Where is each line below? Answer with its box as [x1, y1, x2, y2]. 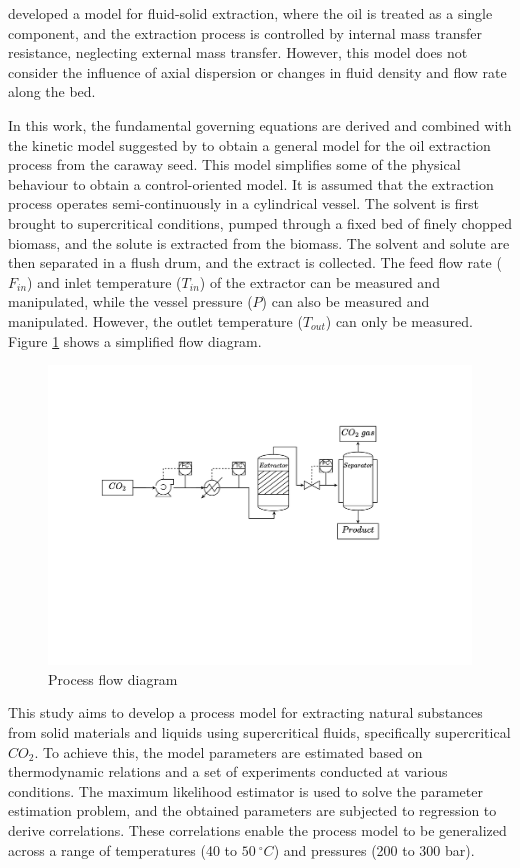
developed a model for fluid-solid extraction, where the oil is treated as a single [8, 3, 493, 23]
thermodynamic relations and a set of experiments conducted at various [8, 761, 448, 782]
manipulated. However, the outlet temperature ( [8, 310, 303, 331]
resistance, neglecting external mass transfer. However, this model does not [8, 42, 468, 63]
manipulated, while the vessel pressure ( [8, 291, 253, 312]
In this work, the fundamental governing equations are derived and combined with [8, 114, 512, 135]
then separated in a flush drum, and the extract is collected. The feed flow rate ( [8, 252, 502, 273]
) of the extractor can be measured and [199, 271, 440, 292]
